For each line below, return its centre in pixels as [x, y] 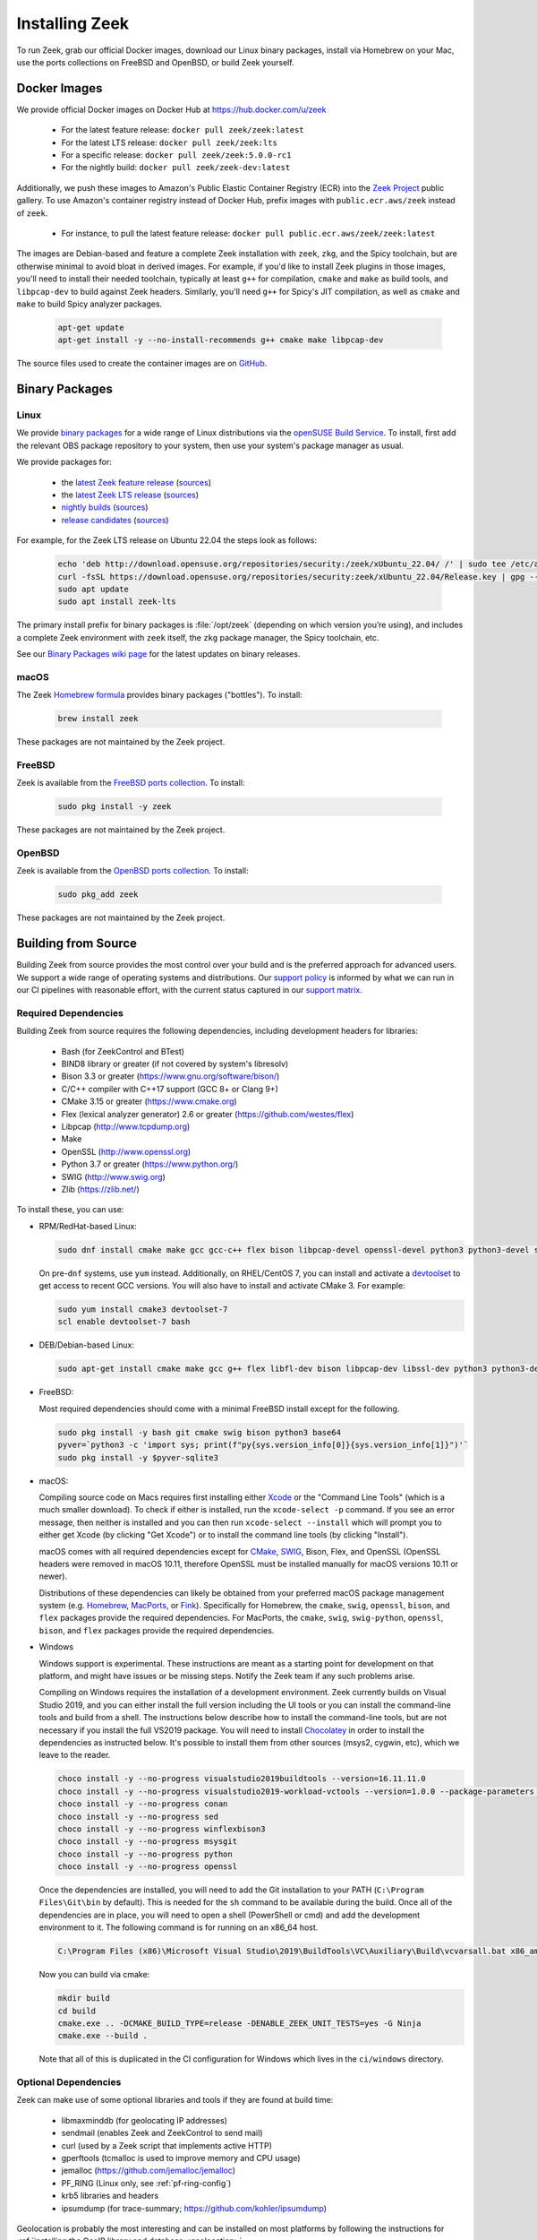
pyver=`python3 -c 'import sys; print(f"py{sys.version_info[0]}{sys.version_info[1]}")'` [263, 1445]
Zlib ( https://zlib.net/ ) [101, 1189]
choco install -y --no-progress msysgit [147, 1842]
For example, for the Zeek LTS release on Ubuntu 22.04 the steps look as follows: [167, 540]
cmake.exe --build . [102, 2036]
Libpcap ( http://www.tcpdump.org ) [126, 1126]
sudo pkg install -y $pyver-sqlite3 [138, 1457]
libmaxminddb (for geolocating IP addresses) [145, 2120]
